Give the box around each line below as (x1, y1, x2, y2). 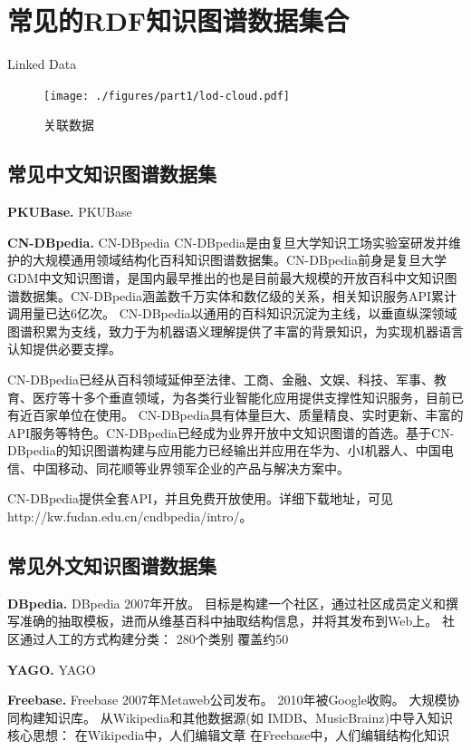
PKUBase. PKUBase (7, 202, 132, 221)
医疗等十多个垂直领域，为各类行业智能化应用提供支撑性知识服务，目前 (32, 387, 451, 406)
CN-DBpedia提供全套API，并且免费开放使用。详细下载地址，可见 (7, 489, 394, 508)
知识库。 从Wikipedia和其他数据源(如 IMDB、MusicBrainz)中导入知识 (44, 707, 453, 726)
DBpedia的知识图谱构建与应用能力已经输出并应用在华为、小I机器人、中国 (7, 441, 441, 460)
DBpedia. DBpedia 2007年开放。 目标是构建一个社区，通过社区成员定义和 (7, 593, 446, 612)
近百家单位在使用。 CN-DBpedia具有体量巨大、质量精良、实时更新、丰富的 (19, 405, 464, 424)
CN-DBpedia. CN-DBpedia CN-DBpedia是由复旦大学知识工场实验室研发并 (7, 232, 449, 251)
